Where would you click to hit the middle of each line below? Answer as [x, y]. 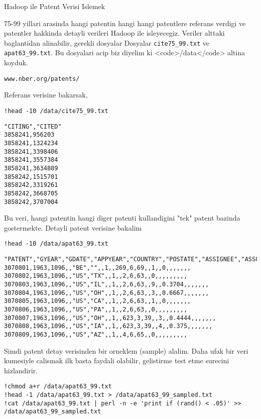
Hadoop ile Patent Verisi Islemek [55, 6]
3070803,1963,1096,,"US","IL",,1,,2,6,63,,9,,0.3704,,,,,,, [107, 284]
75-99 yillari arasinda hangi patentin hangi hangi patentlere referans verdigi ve [125, 23]
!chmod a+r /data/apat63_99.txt [58, 387]
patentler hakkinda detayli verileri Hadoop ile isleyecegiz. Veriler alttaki [114, 33]
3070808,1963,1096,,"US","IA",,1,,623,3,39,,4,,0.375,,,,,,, [108, 326]
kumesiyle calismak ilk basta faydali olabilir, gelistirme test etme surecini [117, 360]
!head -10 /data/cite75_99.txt [56, 111]
